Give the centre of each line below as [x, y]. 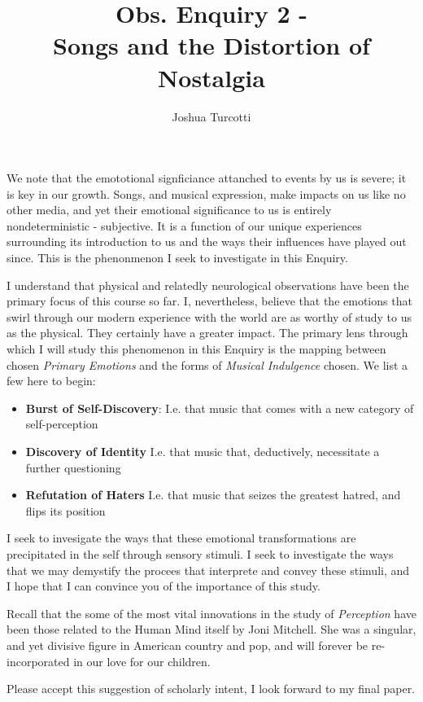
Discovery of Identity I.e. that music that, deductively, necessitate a [203, 451]
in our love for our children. [142, 661]
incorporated [38, 661]
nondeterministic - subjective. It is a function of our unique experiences [184, 225]
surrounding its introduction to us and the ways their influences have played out [207, 241]
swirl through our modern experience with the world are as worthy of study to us [209, 316]
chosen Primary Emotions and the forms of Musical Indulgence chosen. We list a [207, 364]
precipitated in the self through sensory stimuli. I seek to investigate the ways [200, 553]
